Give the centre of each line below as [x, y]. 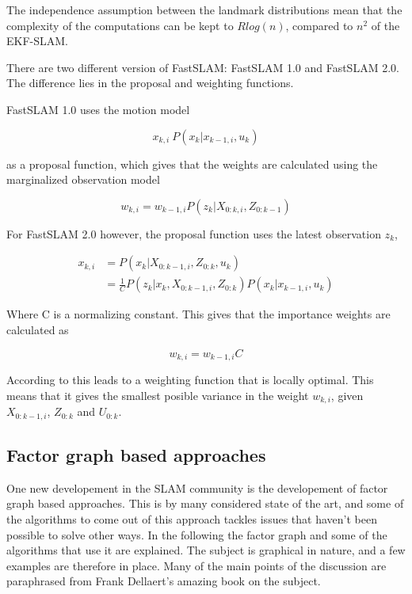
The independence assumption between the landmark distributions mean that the [204, 10]
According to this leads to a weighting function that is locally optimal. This [190, 380]
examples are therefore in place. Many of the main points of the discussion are [196, 565]
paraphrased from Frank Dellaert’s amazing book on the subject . [164, 581]
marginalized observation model [83, 179]
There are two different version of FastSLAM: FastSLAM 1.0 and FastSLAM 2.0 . [203, 67]
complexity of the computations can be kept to [120, 25]
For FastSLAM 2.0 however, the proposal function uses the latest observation [194, 233]
